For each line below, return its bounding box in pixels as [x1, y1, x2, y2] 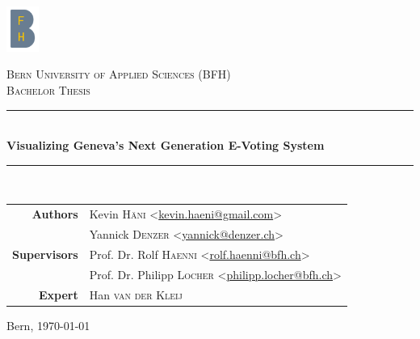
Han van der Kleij [89, 286, 183, 303]
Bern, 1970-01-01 [6, 316, 90, 333]
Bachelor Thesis [6, 82, 90, 98]
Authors [31, 206, 78, 222]
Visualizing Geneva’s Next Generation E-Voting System [6, 137, 325, 154]
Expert [38, 286, 78, 303]
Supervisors [12, 245, 78, 262]
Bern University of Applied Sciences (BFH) [6, 66, 231, 83]
